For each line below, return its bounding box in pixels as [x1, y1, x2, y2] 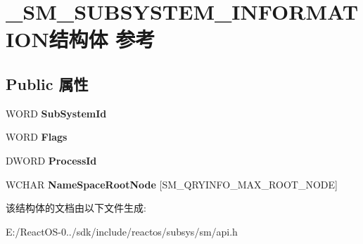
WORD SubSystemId [6, 105, 107, 120]
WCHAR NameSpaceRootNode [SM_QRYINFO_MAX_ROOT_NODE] [6, 176, 338, 191]
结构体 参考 [49, 25, 155, 53]
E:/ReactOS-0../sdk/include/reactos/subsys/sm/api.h [6, 224, 238, 238]
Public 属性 [6, 72, 89, 94]
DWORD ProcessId [6, 153, 97, 167]
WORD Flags [6, 129, 68, 144]
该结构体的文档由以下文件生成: [6, 200, 146, 215]
